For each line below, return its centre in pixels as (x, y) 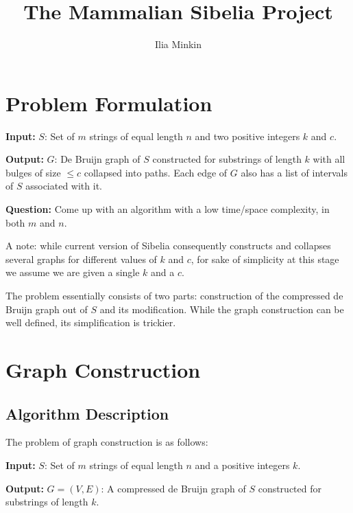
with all (329, 159)
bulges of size (33, 172)
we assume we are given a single (73, 272)
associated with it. (64, 186)
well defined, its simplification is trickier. (91, 322)
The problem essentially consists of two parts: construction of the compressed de (174, 295)
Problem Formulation (109, 103)
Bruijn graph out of (47, 309)
